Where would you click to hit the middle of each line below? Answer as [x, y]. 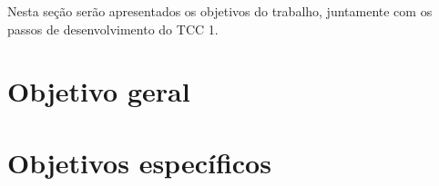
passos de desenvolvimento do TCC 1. [113, 29]
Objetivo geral [99, 91]
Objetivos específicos [139, 162]
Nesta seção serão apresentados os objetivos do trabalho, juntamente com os [220, 11]
